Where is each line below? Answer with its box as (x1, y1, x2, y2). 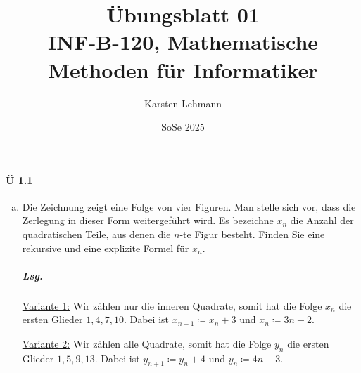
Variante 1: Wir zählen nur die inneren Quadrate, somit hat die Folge (22, 298, 322, 313)
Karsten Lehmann (144, 96, 222, 110)
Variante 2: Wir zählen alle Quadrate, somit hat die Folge (22, 336, 272, 351)
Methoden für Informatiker (48, 55, 318, 84)
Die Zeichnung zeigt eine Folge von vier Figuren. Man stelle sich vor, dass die (22, 199, 356, 214)
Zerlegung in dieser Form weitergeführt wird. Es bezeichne (22, 213, 274, 228)
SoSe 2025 (161, 119, 205, 134)
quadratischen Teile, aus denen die (22, 227, 171, 242)
